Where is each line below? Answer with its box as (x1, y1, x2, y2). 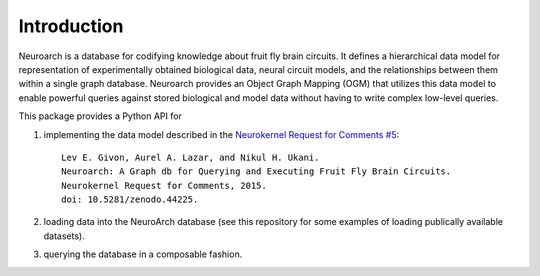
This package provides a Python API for (18, 110, 182, 122)
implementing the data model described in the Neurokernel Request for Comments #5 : (43, 128, 400, 140)
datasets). (43, 230, 85, 242)
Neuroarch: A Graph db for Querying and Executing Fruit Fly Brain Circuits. (61, 166, 452, 177)
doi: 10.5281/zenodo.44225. (61, 194, 199, 205)
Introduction (18, 15, 124, 37)
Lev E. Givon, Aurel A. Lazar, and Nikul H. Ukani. (61, 151, 320, 163)
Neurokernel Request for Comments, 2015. (61, 180, 267, 191)
